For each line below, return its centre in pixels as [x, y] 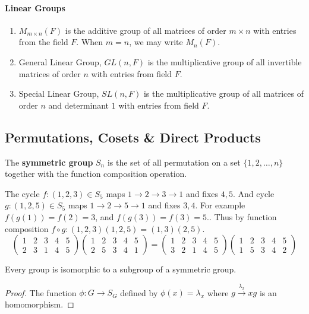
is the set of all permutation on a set [174, 162]
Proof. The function [41, 292]
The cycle [22, 193]
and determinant [79, 105]
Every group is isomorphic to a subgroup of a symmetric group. [121, 269]
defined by [139, 292]
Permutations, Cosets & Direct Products [133, 137]
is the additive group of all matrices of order [146, 30]
